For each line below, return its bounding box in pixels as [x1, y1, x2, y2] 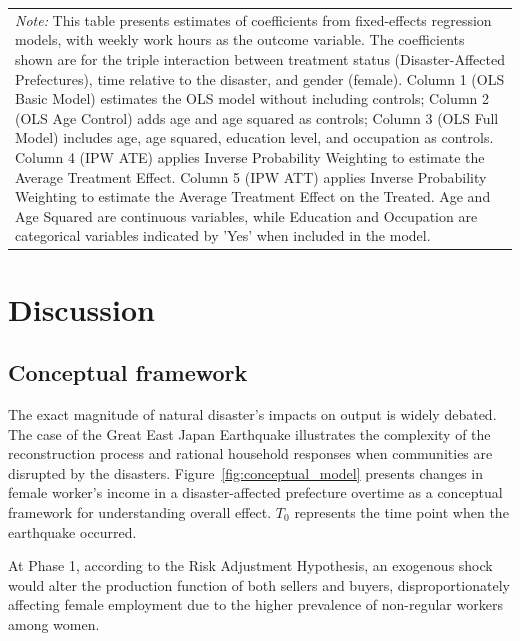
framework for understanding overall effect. [8, 501, 272, 522]
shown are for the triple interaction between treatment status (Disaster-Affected [15, 48, 505, 69]
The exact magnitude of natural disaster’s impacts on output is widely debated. [8, 403, 497, 424]
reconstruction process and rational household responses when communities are [8, 443, 493, 464]
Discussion [8, 288, 155, 329]
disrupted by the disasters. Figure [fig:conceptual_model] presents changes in [8, 462, 483, 483]
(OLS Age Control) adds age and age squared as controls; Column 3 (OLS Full [15, 107, 499, 128]
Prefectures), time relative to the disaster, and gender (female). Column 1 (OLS [15, 68, 505, 89]
